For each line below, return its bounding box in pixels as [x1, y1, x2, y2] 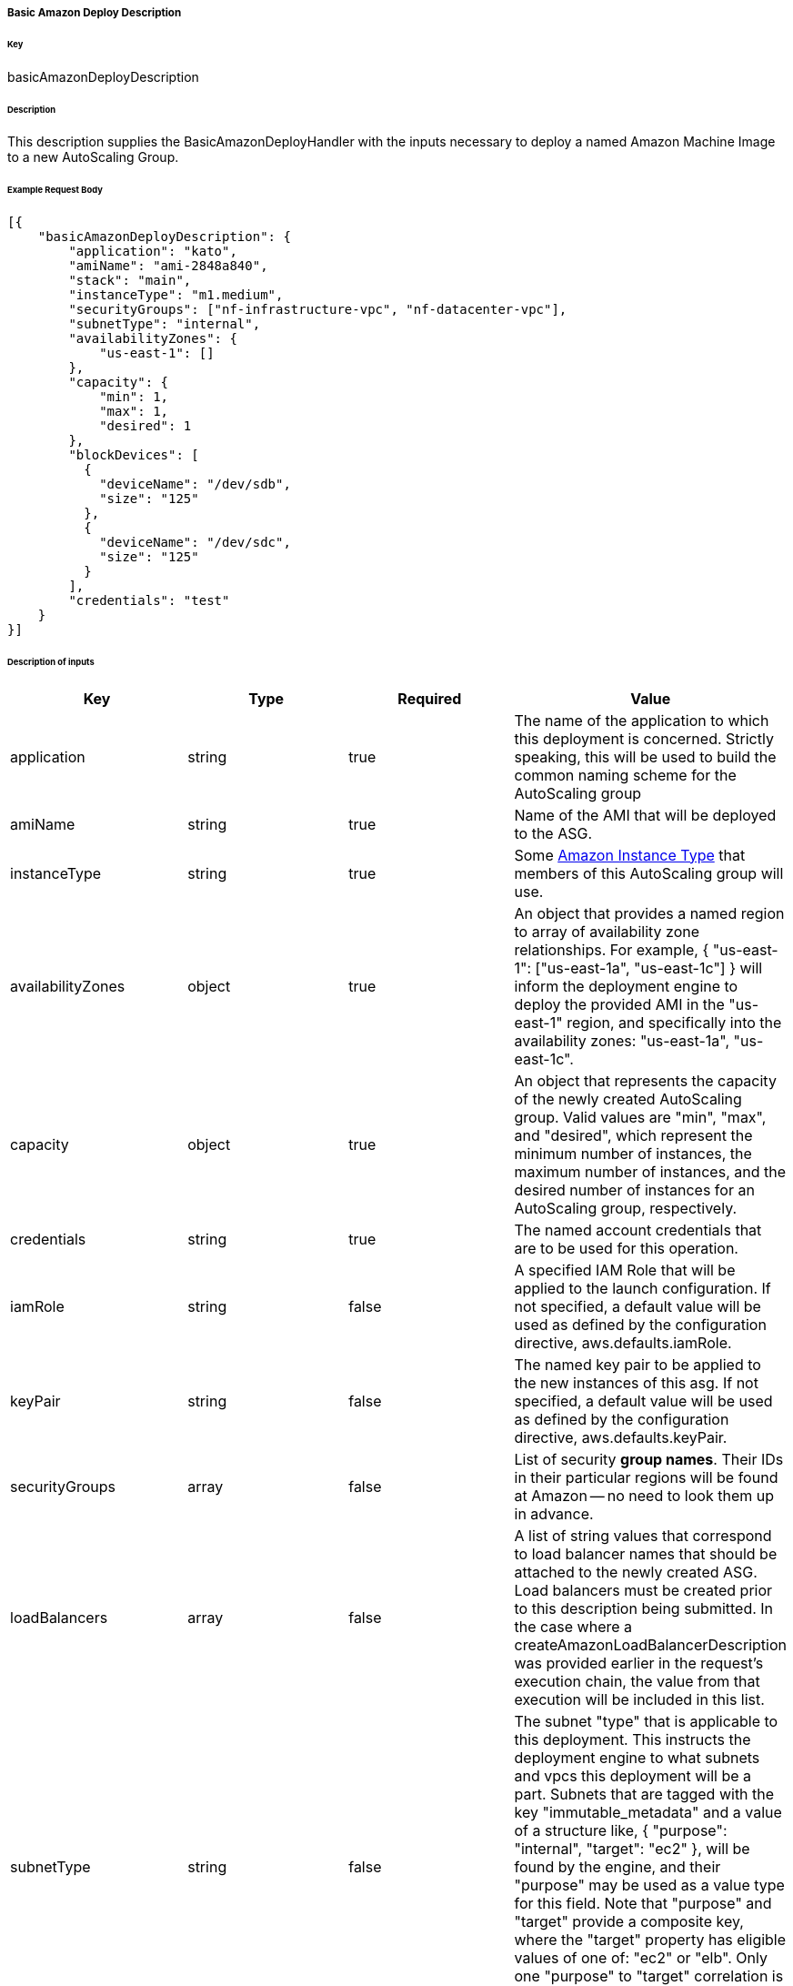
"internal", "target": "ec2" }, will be [514, 1839, 750, 1858]
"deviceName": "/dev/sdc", [99, 535, 291, 550]
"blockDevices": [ [68, 448, 199, 463]
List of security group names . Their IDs [514, 1449, 784, 1468]
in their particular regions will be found [514, 1467, 778, 1487]
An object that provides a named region [514, 903, 785, 922]
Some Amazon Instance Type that [514, 845, 746, 864]
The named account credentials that [514, 1220, 762, 1239]
